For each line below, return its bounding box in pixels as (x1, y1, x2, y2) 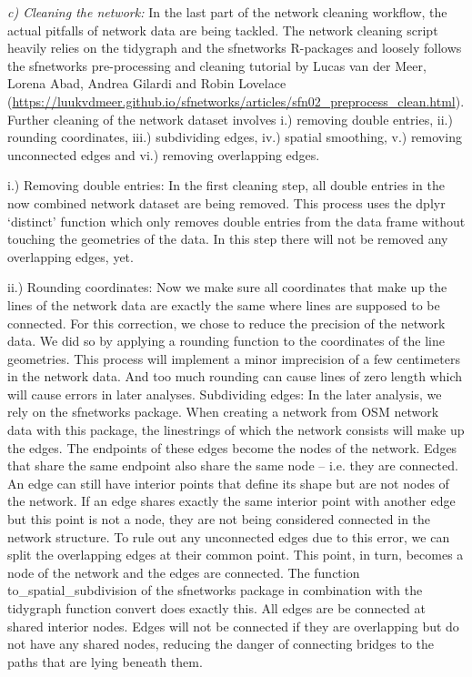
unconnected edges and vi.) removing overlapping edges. (7, 145, 320, 164)
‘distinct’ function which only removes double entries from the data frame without (7, 211, 466, 230)
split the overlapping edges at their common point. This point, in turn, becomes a (7, 545, 464, 564)
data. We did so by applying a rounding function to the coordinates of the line (7, 331, 445, 350)
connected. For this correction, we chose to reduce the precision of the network (7, 313, 446, 332)
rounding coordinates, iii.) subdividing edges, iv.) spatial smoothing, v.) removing (7, 127, 462, 147)
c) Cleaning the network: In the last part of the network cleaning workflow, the (7, 3, 447, 21)
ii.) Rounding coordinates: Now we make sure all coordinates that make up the (7, 278, 447, 297)
